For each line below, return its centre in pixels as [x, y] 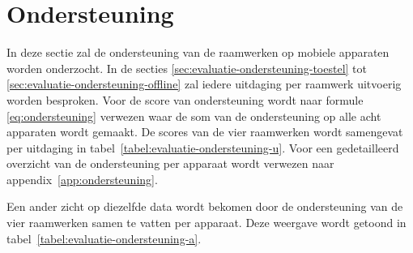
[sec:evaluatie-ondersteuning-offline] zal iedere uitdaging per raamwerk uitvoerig [204, 84]
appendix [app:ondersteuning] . [82, 179]
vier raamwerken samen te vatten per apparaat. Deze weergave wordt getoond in [206, 223]
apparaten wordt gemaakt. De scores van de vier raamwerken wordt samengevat [205, 132]
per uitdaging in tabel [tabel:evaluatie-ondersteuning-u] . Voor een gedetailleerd [203, 147]
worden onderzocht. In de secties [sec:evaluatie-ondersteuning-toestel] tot [187, 68]
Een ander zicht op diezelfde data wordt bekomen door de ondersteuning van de [205, 206]
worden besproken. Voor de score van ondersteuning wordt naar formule [185, 99]
